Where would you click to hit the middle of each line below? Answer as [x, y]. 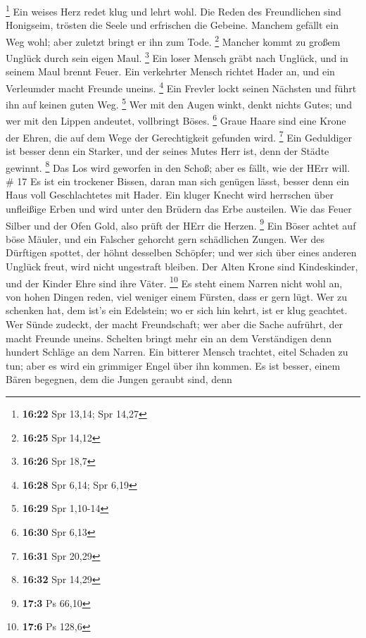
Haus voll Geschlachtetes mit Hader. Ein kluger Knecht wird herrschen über [170, 195]
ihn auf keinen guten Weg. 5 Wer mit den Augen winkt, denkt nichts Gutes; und [179, 103]
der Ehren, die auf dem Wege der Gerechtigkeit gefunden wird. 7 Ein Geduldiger [179, 136]
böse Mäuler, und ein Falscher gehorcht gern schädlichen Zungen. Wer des [165, 238]
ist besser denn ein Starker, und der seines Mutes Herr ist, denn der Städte [168, 150]
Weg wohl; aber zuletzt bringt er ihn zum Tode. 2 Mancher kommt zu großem [173, 40]
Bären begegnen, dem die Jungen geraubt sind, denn [119, 379]
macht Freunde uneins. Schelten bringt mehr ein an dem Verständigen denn [169, 338]
